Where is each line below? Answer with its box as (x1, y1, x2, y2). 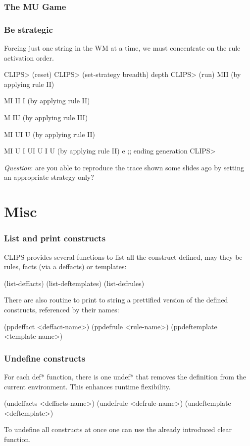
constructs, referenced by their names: (4, 304, 119, 314)
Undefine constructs (4, 352, 86, 364)
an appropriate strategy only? (4, 172, 94, 182)
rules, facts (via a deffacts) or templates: (4, 261, 127, 272)
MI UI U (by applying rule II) (4, 129, 96, 139)
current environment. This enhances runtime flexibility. (4, 381, 171, 391)
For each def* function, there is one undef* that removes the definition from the (4, 371, 246, 381)
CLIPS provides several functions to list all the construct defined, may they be (4, 251, 243, 262)
